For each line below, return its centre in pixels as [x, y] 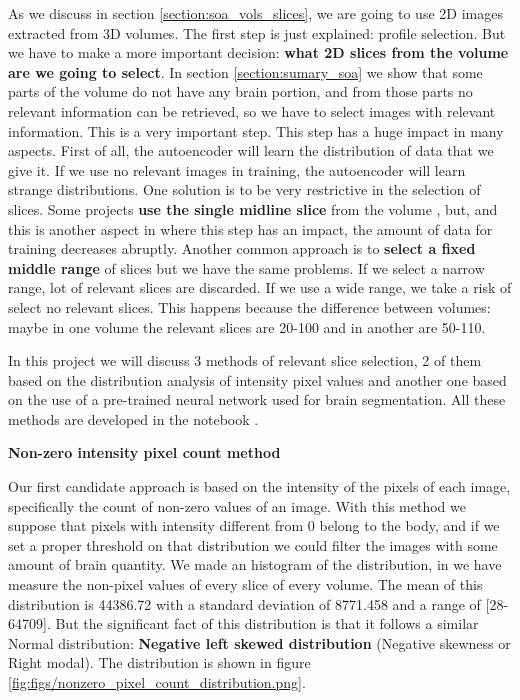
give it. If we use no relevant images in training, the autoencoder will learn [237, 169]
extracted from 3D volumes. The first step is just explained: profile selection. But [257, 32]
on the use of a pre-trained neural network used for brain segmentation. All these [257, 399]
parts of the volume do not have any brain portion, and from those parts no [240, 91]
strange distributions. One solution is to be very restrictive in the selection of [244, 189]
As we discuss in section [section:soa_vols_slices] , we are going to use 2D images [255, 13]
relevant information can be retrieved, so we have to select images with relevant [252, 110]
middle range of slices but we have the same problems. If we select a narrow [246, 267]
